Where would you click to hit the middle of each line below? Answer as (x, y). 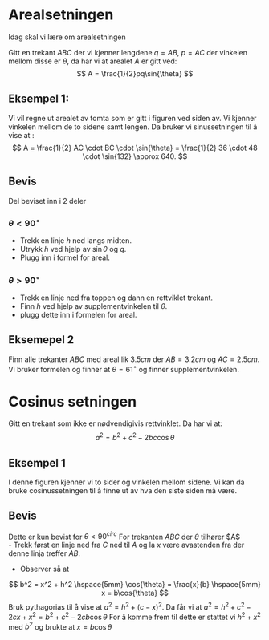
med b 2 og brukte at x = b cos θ (60, 626)
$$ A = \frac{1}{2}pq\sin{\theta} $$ (135, 73)
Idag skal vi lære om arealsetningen (67, 37)
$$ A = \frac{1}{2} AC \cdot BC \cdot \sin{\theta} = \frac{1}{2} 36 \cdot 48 (135, 148)
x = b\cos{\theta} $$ (135, 593)
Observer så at (45, 569)
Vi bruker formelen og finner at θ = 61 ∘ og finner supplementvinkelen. (124, 368)
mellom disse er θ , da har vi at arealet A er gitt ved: (93, 61)
